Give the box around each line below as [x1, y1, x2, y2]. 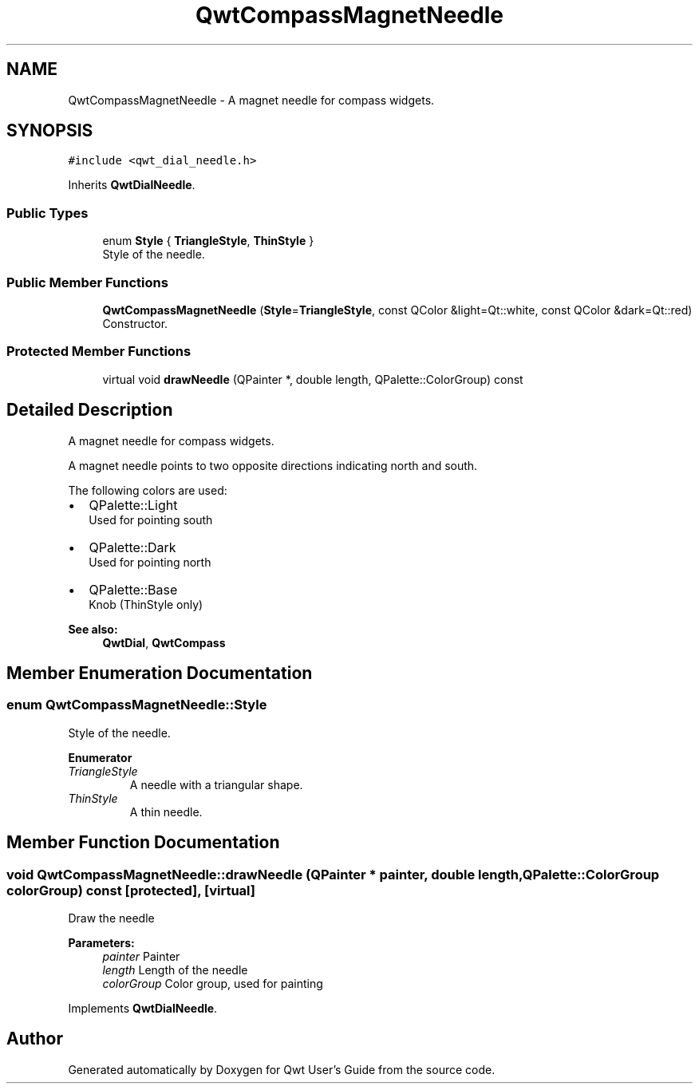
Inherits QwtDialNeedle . [68, 178, 195, 192]
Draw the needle [68, 910, 155, 925]
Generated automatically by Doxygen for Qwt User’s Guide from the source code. [68, 1062, 496, 1076]
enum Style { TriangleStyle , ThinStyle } [102, 234, 314, 248]
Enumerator [68, 750, 132, 764]
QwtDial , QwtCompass [102, 635, 226, 650]
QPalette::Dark [89, 539, 176, 555]
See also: [68, 622, 118, 636]
